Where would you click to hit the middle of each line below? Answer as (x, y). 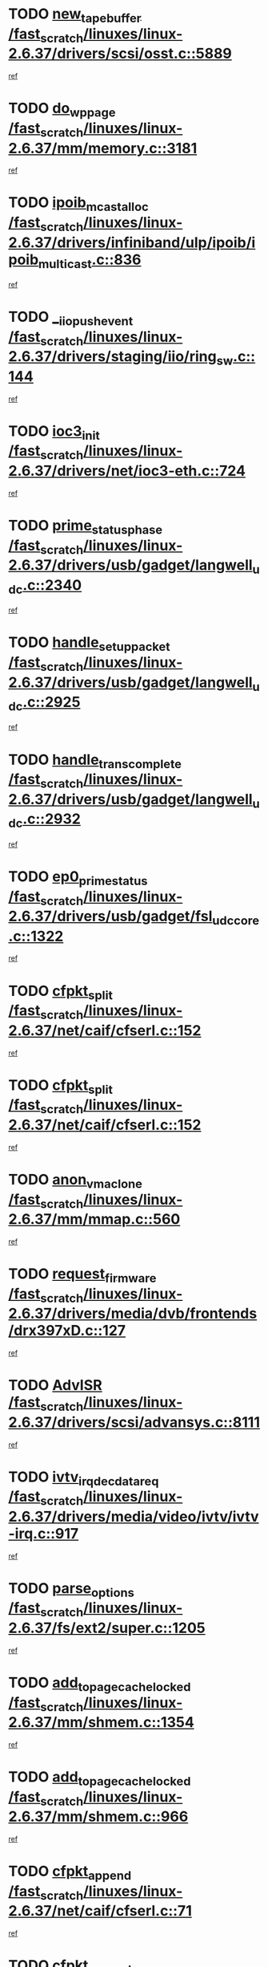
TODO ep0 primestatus (78, 878)
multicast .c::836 (90, 261)
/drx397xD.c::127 (67, 1331)
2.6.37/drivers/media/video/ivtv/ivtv (134, 1516)
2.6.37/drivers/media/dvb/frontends (133, 1314)
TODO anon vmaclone (75, 1181)
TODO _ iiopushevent (71, 319)
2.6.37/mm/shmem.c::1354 (101, 1723)
